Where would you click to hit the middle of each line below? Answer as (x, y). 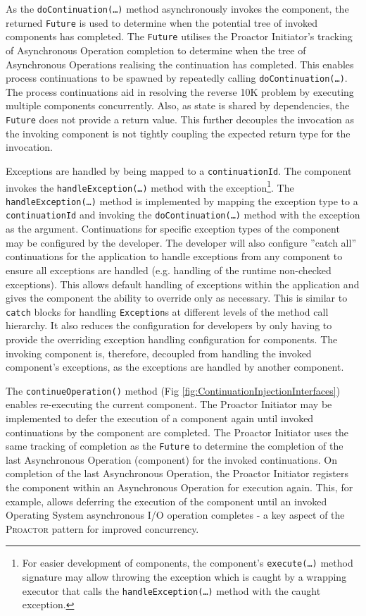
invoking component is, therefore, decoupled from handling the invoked (159, 353)
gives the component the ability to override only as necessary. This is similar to (177, 298)
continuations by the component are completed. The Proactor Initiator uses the (177, 432)
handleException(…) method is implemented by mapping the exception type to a (182, 201)
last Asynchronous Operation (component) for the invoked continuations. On (172, 459)
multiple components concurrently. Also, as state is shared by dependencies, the (178, 105)
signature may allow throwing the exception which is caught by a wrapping (184, 577)
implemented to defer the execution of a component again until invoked (160, 418)
